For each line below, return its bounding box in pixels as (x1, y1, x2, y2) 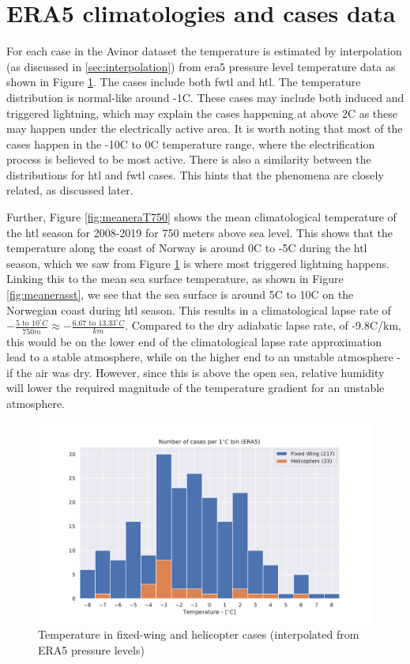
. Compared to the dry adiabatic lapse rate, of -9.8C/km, (125, 317, 401, 334)
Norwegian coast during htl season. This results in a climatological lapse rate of (6, 301, 391, 318)
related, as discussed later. (6, 182, 134, 198)
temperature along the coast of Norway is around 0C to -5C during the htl (6, 240, 367, 256)
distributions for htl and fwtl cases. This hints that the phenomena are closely (6, 166, 384, 183)
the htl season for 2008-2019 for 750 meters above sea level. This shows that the (6, 224, 393, 240)
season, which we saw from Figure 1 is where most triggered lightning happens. (6, 255, 390, 271)
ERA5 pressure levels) (38, 641, 145, 658)
